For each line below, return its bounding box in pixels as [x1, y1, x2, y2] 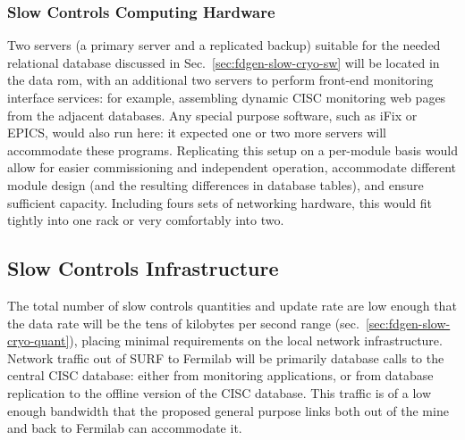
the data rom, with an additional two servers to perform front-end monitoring [7, 71, 434, 89]
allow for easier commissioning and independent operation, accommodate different [7, 158, 457, 177]
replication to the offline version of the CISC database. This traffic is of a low [7, 383, 432, 402]
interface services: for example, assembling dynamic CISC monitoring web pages [7, 88, 446, 106]
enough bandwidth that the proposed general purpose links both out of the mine [7, 401, 449, 419]
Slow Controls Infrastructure [7, 254, 279, 282]
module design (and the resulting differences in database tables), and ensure [7, 175, 424, 194]
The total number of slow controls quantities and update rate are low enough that [7, 295, 457, 314]
